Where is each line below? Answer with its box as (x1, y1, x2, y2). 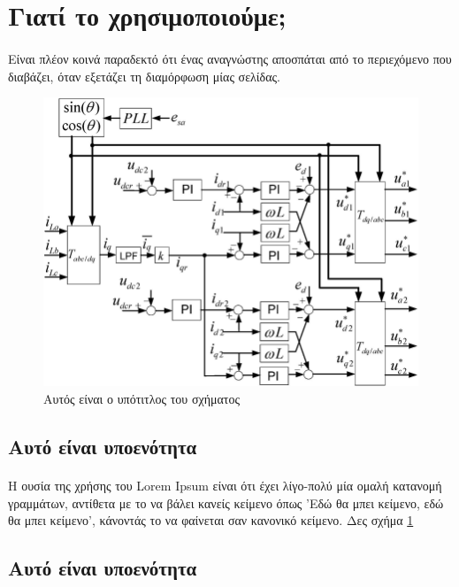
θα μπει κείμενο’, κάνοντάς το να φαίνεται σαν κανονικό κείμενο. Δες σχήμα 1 (8, 511, 414, 529)
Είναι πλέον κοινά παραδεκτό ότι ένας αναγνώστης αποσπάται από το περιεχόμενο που (8, 49, 452, 67)
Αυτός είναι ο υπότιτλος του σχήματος (43, 389, 240, 407)
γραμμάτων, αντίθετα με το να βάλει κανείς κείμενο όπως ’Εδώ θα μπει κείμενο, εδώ (8, 493, 444, 512)
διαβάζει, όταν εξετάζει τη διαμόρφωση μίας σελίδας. (8, 66, 280, 85)
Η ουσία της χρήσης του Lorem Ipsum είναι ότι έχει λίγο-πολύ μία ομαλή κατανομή (8, 475, 442, 494)
